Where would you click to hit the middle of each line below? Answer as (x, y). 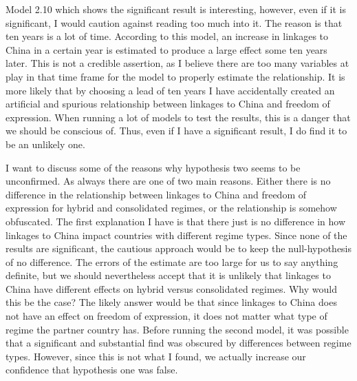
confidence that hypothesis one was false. (92, 370)
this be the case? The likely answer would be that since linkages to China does (171, 302)
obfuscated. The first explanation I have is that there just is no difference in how (175, 221)
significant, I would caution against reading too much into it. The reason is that (174, 22)
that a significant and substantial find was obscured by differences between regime (178, 343)
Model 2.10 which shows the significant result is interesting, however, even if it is (176, 9)
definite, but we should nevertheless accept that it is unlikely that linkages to (168, 275)
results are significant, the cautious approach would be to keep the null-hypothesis (179, 248)
